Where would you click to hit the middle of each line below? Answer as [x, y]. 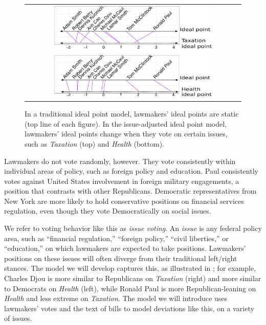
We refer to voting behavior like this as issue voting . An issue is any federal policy [133, 228]
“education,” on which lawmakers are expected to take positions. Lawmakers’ [125, 248]
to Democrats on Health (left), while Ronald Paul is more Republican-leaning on [130, 288]
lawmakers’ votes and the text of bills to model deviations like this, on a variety [129, 308]
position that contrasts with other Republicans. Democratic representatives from [130, 191]
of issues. [18, 318]
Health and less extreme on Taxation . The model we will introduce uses [116, 298]
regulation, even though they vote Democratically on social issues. [108, 211]
